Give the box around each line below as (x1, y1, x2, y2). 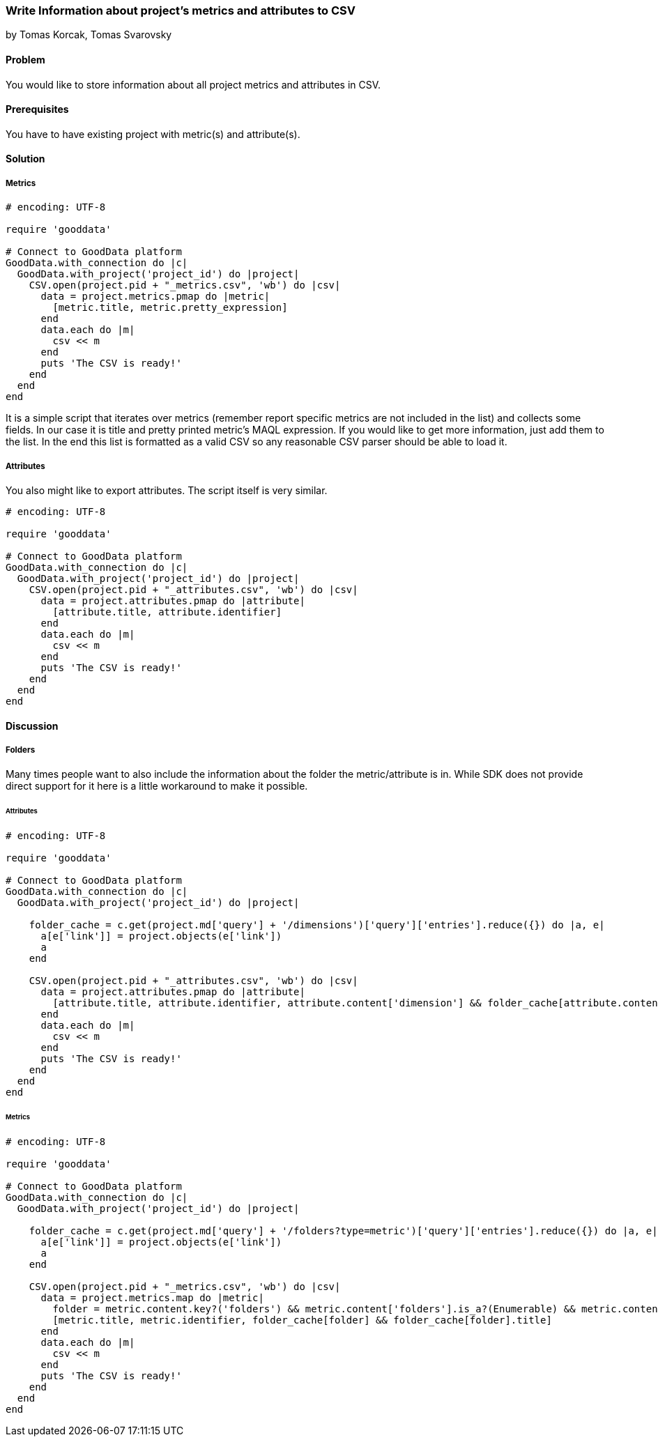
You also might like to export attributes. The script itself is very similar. (6, 484, 328, 496)
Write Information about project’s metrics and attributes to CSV (6, 3, 355, 17)
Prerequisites (6, 103, 69, 116)
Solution (6, 153, 45, 165)
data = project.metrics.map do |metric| (40, 1291, 264, 1303)
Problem (6, 53, 45, 66)
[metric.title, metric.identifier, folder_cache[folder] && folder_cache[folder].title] (52, 1314, 552, 1326)
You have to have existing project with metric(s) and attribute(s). (6, 128, 300, 140)
